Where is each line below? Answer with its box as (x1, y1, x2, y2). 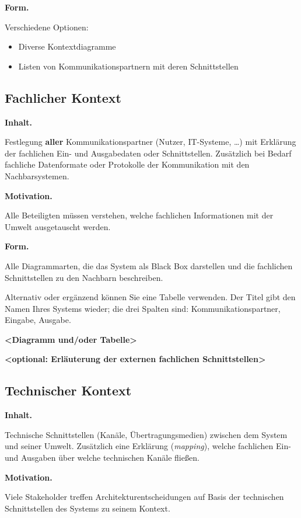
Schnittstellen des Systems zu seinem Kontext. (5, 502, 170, 514)
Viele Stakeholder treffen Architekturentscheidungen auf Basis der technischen (5, 491, 284, 503)
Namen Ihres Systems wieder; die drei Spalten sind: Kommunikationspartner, (5, 302, 281, 314)
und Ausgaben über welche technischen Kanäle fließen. (5, 451, 199, 464)
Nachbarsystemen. (5, 169, 69, 182)
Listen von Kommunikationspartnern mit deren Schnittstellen (18, 60, 239, 72)
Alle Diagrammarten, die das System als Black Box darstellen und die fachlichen (5, 259, 293, 272)
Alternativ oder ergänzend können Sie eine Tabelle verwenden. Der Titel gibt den (5, 291, 296, 303)
